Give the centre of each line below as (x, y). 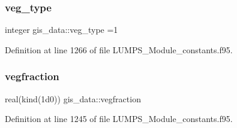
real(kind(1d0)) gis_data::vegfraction (73, 98)
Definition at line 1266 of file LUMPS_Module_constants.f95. (119, 49)
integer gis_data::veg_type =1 (61, 30)
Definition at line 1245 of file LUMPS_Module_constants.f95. (119, 119)
